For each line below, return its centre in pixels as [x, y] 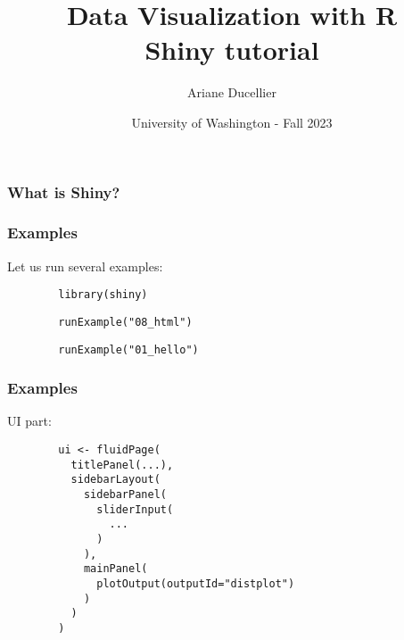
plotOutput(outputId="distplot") [196, 583]
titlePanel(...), [122, 465]
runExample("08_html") [125, 322]
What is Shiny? [64, 191]
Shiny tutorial [232, 50]
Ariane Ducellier [232, 92]
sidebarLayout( [115, 480]
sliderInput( [135, 509]
